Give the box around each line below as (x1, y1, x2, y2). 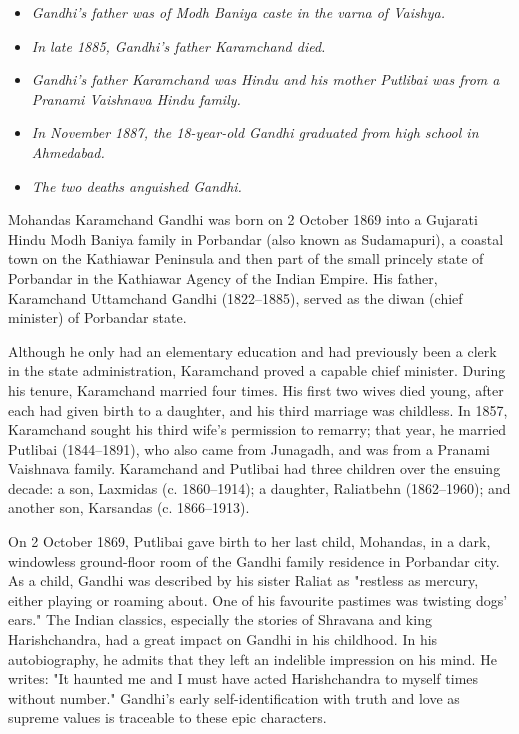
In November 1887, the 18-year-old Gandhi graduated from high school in (31, 122, 479, 143)
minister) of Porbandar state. (8, 307, 187, 328)
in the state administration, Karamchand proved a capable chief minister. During (8, 360, 506, 381)
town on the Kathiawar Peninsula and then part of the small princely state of (8, 248, 484, 269)
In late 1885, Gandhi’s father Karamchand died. (31, 35, 326, 56)
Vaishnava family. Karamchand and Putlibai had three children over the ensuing (8, 458, 501, 479)
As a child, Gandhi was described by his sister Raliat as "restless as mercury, (8, 570, 479, 591)
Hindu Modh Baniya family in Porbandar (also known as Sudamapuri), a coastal (8, 228, 504, 249)
